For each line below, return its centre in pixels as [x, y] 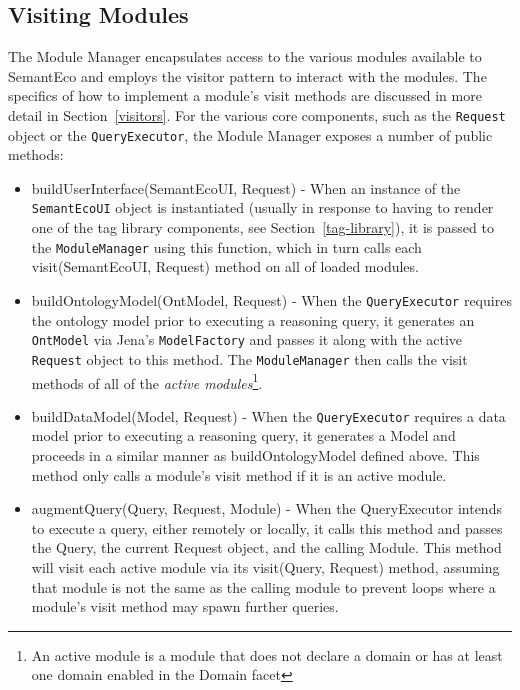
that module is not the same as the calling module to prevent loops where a [263, 586]
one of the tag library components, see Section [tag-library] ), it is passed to [262, 227]
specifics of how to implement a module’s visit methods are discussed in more [245, 95]
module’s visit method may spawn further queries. [185, 606]
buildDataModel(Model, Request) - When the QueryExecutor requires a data [268, 415]
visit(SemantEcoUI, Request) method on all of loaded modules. [225, 266]
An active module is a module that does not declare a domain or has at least [267, 654]
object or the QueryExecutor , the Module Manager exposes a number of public [250, 134]
